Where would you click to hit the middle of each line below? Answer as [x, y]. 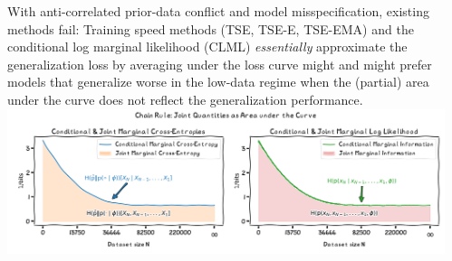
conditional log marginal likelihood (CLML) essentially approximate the [207, 47]
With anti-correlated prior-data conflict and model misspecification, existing [218, 11]
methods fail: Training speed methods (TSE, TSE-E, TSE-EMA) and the [211, 28]
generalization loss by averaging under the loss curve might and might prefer [220, 64]
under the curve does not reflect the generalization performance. [185, 99]
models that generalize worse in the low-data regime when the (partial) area [218, 82]
